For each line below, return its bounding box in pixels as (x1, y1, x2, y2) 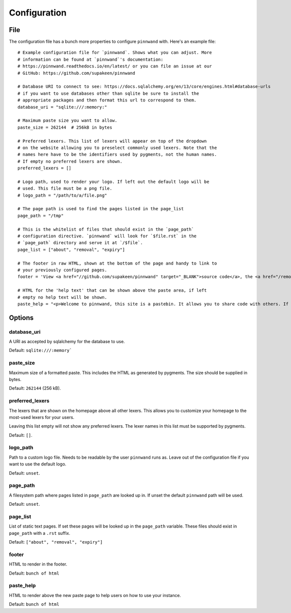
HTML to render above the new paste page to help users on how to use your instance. (9, 592, 181, 598)
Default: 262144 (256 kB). (9, 385, 61, 391)
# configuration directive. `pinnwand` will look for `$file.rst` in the (17, 233, 197, 239)
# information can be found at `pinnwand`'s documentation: (17, 56, 163, 62)
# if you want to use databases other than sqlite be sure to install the (17, 90, 199, 96)
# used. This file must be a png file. (17, 186, 113, 191)
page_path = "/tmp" (17, 213, 64, 218)
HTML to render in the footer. (9, 561, 67, 567)
